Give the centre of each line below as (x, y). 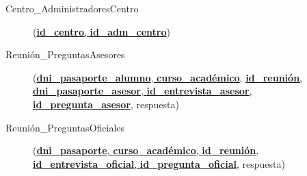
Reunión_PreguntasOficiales (65, 127)
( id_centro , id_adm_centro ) (102, 31)
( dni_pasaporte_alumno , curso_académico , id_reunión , (168, 77)
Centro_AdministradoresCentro (72, 8)
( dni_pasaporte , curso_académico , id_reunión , (146, 150)
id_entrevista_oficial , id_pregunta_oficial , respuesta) (159, 163)
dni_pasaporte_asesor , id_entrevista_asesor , (143, 91)
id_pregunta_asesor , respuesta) (106, 104)
